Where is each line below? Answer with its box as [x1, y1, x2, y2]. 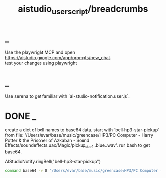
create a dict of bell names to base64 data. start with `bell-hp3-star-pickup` [5, 127, 160, 133]
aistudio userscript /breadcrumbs [18, 3, 148, 16]
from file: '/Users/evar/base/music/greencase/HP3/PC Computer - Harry [5, 132, 153, 138]
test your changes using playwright [5, 60, 77, 66]
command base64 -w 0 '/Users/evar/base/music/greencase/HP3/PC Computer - [5, 168, 163, 173]
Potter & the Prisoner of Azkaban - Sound [5, 137, 90, 143]
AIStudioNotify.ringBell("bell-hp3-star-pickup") [5, 159, 101, 165]
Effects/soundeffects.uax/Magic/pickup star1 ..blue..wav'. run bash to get [5, 142, 150, 150]
